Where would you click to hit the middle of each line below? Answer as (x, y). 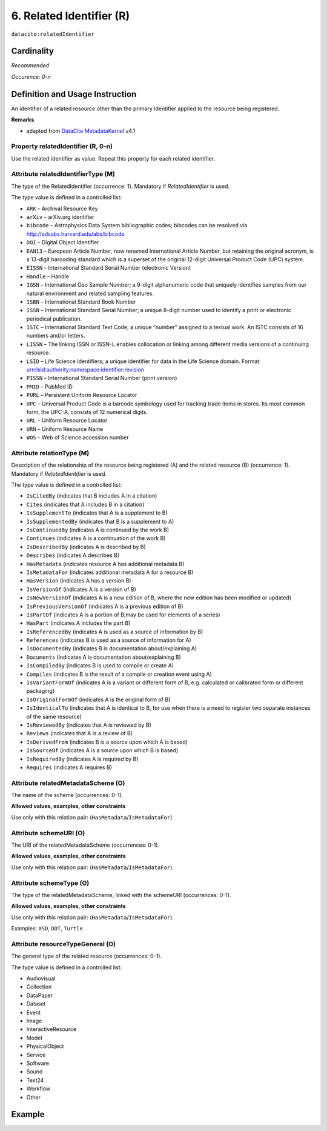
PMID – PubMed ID (49, 386)
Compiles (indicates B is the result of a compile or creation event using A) (119, 674)
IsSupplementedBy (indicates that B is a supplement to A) (100, 521)
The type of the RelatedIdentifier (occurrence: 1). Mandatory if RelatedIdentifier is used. (121, 186)
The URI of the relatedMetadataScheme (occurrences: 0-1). (85, 845)
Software (38, 1063)
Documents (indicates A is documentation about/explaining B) (104, 657)
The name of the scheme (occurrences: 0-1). (67, 795)
